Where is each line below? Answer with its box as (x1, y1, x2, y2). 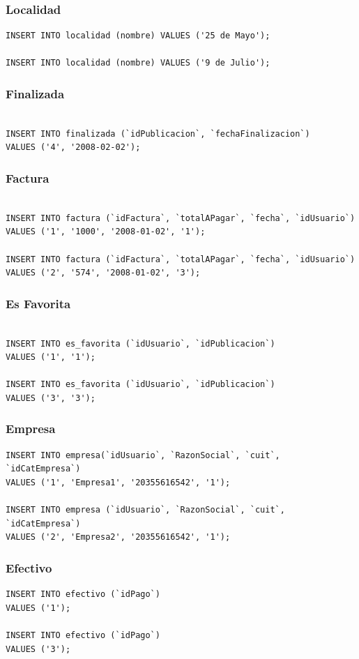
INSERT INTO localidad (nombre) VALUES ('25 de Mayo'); (6, 31, 270, 41)
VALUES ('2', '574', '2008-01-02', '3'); (6, 268, 201, 278)
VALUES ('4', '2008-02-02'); (6, 142, 141, 153)
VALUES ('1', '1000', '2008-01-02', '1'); (6, 227, 206, 237)
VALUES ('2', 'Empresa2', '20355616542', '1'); (6, 532, 231, 543)
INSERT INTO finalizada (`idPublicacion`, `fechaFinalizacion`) (6, 128, 310, 139)
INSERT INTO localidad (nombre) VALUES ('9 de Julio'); (6, 58, 270, 68)
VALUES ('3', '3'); (6, 393, 96, 403)
